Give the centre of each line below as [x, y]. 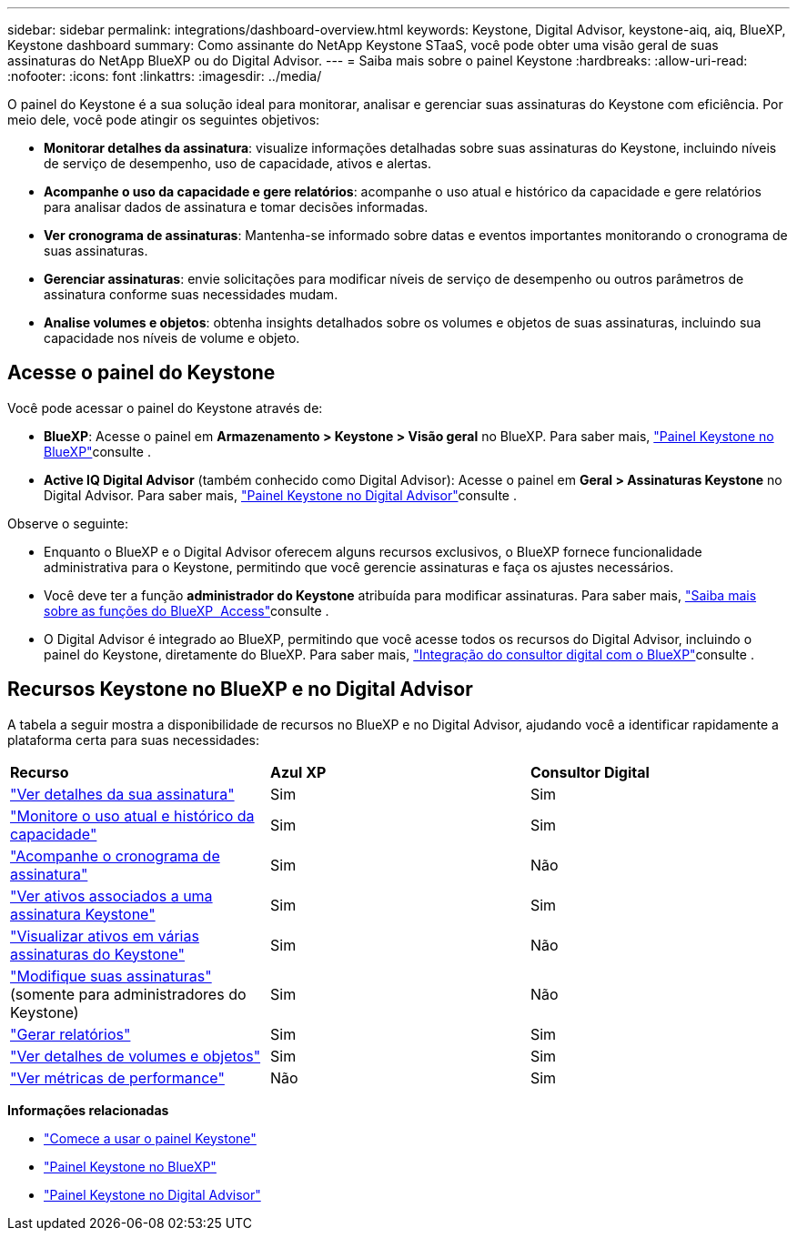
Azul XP [298, 772]
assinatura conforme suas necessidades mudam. [191, 294]
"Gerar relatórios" [71, 1034]
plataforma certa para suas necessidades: [133, 740]
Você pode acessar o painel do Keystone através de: [165, 408]
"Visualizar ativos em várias [105, 936]
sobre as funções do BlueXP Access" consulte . [187, 610]
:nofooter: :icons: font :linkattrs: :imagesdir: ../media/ [165, 76]
